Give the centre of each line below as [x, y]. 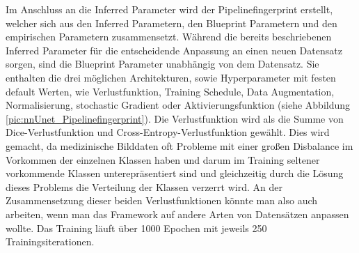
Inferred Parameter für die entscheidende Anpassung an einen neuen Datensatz [174, 50]
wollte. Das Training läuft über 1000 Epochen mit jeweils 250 [136, 228]
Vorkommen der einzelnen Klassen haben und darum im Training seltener [163, 159]
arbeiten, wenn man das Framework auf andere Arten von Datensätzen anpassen [177, 214]
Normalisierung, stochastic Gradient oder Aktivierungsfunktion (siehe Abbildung [178, 105]
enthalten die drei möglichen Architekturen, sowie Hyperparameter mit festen [171, 77]
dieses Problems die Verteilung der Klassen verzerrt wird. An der [144, 186]
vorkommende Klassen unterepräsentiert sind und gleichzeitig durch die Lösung [175, 173]
